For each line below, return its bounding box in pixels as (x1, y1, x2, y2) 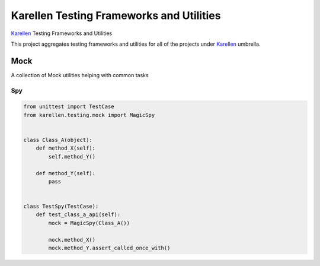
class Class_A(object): (23, 137, 93, 143)
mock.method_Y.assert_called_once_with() (48, 245, 171, 252)
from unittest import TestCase (23, 103, 115, 110)
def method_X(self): (36, 145, 96, 151)
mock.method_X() (48, 236, 96, 243)
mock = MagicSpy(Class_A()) (48, 220, 130, 226)
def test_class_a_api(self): (36, 211, 121, 218)
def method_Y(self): (36, 170, 96, 176)
